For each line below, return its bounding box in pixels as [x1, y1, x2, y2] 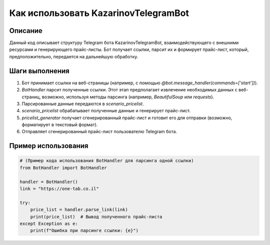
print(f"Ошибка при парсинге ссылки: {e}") [30, 228, 138, 234]
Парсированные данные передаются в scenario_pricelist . [21, 100, 144, 107]
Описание [9, 26, 42, 35]
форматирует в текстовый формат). [21, 122, 98, 128]
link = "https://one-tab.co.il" [19, 186, 99, 192]
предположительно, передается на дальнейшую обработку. [9, 53, 138, 59]
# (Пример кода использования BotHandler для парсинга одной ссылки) [19, 158, 194, 164]
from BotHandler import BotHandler [19, 165, 107, 171]
